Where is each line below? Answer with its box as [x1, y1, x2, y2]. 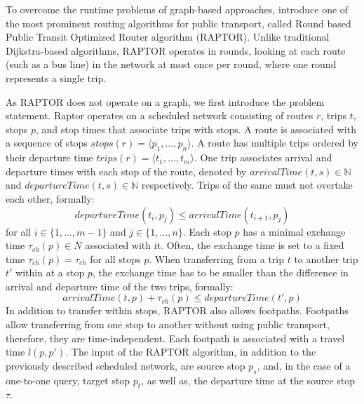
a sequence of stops [6, 135, 88, 150]
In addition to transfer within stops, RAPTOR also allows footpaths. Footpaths [6, 303, 349, 318]
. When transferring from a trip [149, 251, 285, 266]
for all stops [90, 251, 141, 266]
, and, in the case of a [257, 358, 351, 372]
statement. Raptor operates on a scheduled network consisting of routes [6, 108, 314, 123]
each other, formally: [6, 191, 95, 206]
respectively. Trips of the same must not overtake [141, 177, 353, 192]
